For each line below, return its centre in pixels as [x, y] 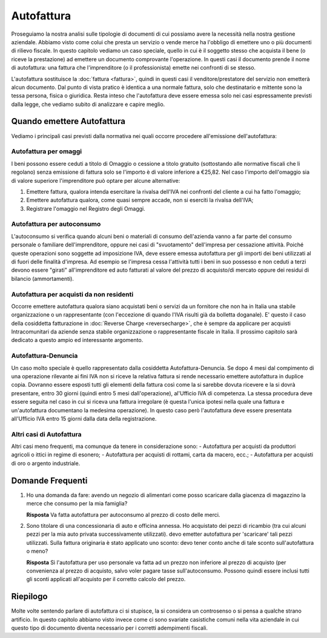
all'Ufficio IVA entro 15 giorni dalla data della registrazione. [84, 418]
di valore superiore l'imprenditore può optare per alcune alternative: [96, 180]
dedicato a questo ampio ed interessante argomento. [77, 340]
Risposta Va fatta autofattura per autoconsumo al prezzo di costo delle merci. [123, 515]
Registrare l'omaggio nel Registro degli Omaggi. [86, 208]
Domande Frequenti [49, 480]
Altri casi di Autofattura [46, 434]
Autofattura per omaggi [46, 151]
